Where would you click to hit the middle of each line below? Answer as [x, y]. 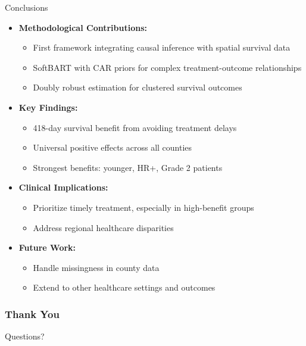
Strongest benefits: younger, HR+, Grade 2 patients [128, 167]
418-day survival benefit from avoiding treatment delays [135, 127]
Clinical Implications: [63, 187]
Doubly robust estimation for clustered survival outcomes [138, 87]
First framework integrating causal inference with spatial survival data [162, 47]
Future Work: [47, 247]
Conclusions [26, 7]
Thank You [32, 314]
